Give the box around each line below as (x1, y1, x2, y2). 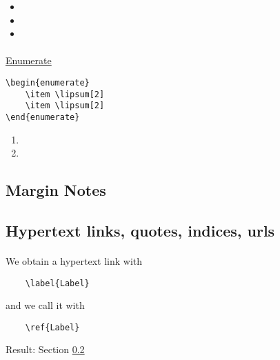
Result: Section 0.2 (6, 342, 85, 357)
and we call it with (6, 298, 85, 312)
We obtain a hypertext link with (6, 253, 143, 268)
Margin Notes (6, 179, 106, 201)
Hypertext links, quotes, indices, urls (6, 219, 275, 241)
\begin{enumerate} (6, 77, 90, 88)
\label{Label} (25, 278, 90, 288)
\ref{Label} (25, 322, 80, 332)
